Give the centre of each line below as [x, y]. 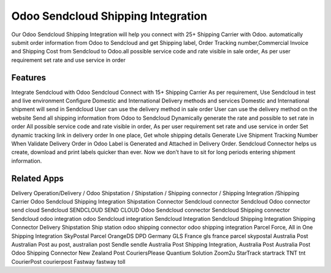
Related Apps [38, 178]
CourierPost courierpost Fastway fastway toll [68, 261]
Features [29, 78]
